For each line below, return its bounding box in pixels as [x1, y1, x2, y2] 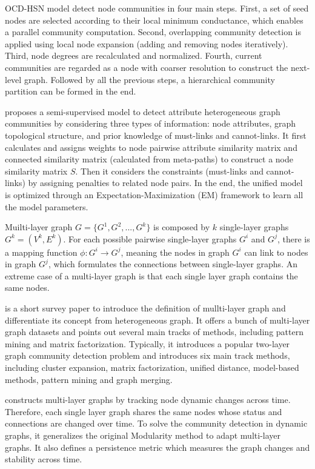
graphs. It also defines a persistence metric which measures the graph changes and [5, 441, 310, 453]
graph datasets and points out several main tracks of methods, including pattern [5, 325, 303, 338]
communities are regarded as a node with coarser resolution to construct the [5, 61, 288, 73]
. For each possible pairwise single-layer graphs [63, 232, 237, 245]
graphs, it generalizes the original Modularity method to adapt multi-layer [5, 429, 280, 441]
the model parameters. [5, 200, 88, 213]
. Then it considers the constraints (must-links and [75, 164, 264, 177]
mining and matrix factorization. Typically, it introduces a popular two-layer [5, 337, 290, 350]
